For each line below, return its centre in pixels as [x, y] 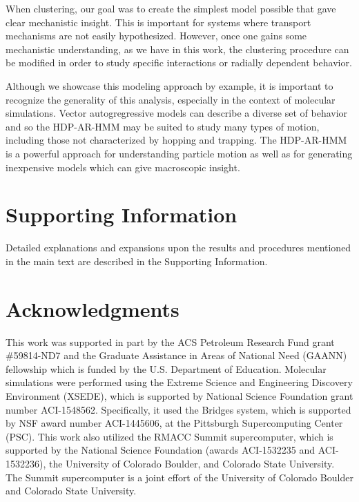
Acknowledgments [93, 308]
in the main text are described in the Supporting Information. [137, 261]
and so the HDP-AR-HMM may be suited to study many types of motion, [163, 126]
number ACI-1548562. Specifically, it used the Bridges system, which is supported [178, 409]
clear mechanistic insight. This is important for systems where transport [158, 22]
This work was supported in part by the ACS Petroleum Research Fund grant [170, 341]
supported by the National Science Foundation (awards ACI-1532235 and [161, 450]
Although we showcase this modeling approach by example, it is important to [169, 85]
